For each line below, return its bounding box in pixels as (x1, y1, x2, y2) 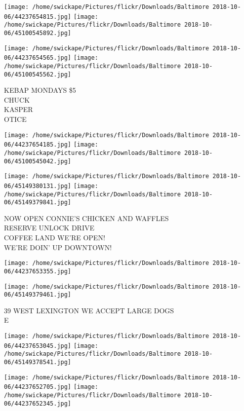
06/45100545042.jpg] (4, 157, 72, 165)
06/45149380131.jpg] (4, 182, 72, 189)
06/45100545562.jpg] (4, 71, 72, 78)
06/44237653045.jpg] (4, 342, 72, 349)
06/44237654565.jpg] (4, 54, 72, 62)
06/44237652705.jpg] (4, 383, 72, 391)
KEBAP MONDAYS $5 (4, 85, 76, 95)
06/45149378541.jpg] (4, 359, 72, 366)
